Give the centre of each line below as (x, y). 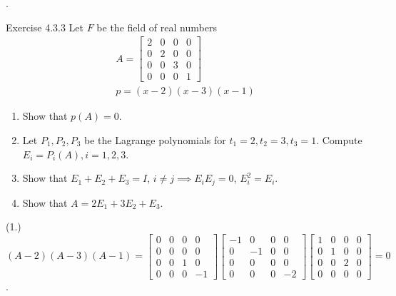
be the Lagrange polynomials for (155, 139)
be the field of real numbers (157, 27)
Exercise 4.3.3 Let (45, 27)
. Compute (339, 139)
